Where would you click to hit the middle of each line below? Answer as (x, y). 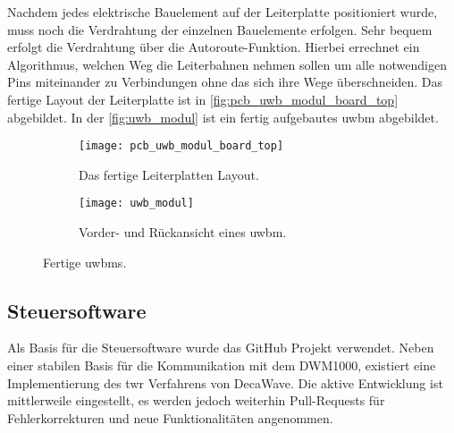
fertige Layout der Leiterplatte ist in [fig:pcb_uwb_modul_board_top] (203, 99)
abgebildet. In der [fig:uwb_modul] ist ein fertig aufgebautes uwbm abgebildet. (223, 117)
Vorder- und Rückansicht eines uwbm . (183, 232)
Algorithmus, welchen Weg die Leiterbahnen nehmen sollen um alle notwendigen (227, 64)
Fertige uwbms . (85, 262)
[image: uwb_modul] (136, 204)
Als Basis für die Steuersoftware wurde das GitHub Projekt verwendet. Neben (221, 348)
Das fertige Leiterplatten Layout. (169, 174)
